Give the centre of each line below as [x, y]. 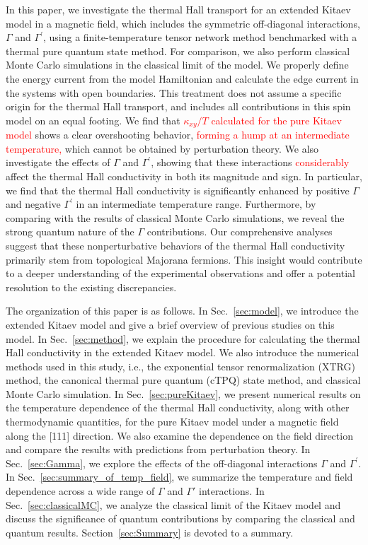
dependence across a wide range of [80, 491]
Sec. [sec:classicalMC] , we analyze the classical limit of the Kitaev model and [173, 504]
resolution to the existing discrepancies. [91, 287]
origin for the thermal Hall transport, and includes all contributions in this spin [178, 106]
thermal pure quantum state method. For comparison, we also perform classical [178, 51]
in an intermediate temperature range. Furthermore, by [196, 204]
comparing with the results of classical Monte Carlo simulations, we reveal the [175, 217]
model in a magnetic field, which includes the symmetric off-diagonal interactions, [183, 23]
